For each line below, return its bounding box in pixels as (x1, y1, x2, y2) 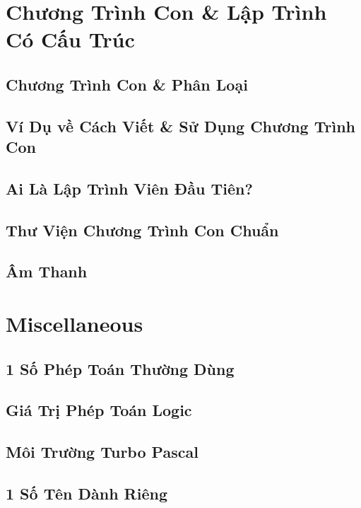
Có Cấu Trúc (6, 25, 135, 54)
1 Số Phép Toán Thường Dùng (6, 357, 235, 379)
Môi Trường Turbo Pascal (6, 441, 199, 463)
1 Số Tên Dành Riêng (6, 482, 168, 504)
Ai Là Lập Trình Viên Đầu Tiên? (6, 177, 253, 199)
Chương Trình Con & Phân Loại (6, 73, 248, 95)
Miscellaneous (6, 309, 143, 338)
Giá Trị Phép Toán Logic (6, 399, 192, 421)
